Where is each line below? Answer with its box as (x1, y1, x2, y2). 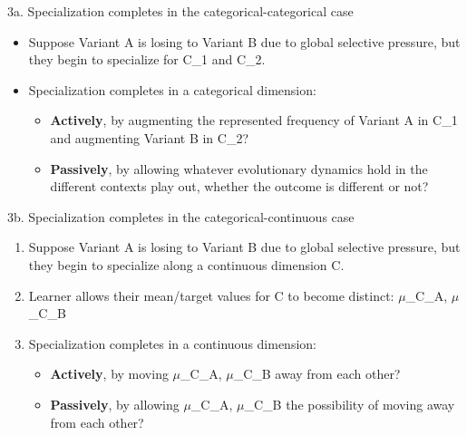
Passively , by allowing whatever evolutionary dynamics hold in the (50, 159, 428, 178)
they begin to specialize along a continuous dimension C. (28, 255, 345, 274)
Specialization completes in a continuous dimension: (28, 333, 316, 353)
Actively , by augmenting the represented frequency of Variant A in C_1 (50, 111, 458, 130)
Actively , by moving (50, 364, 169, 383)
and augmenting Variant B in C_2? (50, 128, 249, 147)
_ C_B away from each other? (233, 364, 401, 383)
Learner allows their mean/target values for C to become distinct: (28, 285, 394, 304)
